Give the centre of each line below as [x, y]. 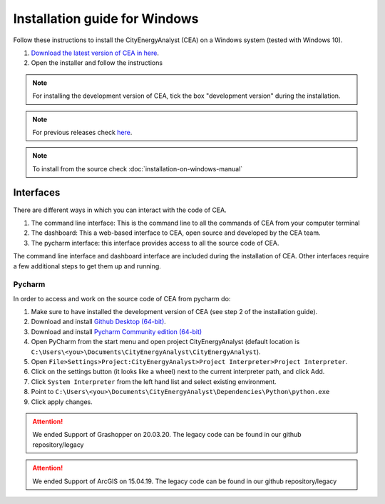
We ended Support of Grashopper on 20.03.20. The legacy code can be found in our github [167, 435]
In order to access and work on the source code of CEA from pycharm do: [122, 298]
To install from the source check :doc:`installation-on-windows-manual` [138, 168]
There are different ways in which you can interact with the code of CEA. [120, 210]
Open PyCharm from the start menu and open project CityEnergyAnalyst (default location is [165, 342]
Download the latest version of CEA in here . [95, 53]
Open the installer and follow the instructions [97, 63]
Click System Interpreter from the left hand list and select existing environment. [154, 381]
